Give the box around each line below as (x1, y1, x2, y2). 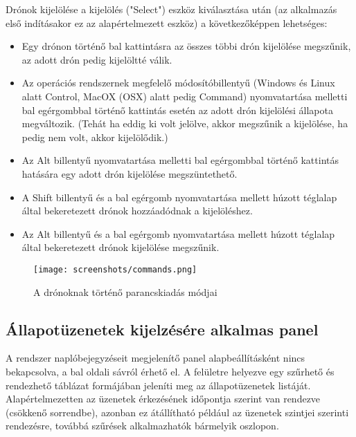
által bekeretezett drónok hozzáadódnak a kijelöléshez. (21, 203, 253, 218)
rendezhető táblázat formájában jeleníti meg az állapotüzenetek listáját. (6, 378, 311, 392)
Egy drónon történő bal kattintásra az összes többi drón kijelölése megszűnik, (21, 39, 351, 53)
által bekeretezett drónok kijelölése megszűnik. (21, 240, 220, 254)
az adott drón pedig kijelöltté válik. (21, 52, 172, 66)
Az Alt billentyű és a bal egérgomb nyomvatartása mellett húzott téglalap (21, 226, 335, 241)
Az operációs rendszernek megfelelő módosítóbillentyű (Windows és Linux (21, 75, 335, 90)
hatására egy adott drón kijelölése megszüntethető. (21, 166, 238, 180)
